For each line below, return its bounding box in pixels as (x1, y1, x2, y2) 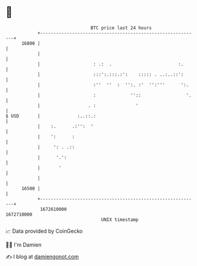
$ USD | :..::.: (5, 113, 96, 119)
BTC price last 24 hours (90, 25, 152, 31)
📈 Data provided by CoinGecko (5, 227, 83, 235)
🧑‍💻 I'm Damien (5, 241, 42, 248)
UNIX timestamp (101, 216, 139, 223)
